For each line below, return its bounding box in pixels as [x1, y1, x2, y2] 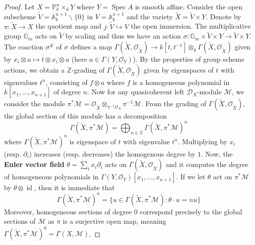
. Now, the [201, 148, 233, 159]
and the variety [126, 11, 173, 21]
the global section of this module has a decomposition [4, 111, 167, 121]
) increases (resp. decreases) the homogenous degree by [29, 148, 196, 159]
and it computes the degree [165, 159, 249, 169]
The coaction [4, 41, 44, 52]
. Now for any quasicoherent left [87, 86, 185, 97]
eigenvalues [4, 77, 38, 87]
